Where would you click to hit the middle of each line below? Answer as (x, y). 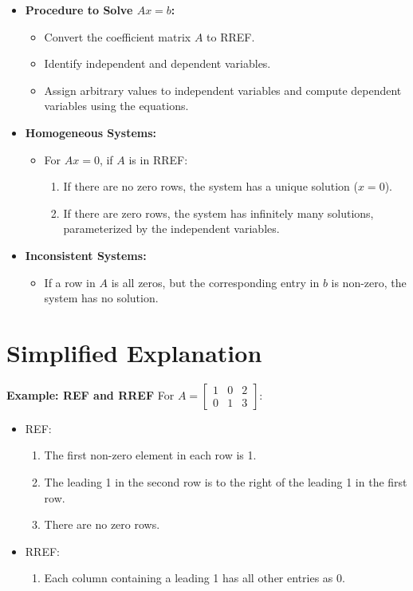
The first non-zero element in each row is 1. (150, 455)
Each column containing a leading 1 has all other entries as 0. (195, 578)
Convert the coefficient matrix (118, 36)
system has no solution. (101, 298)
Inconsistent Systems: (86, 255)
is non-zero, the (369, 282)
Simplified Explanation (134, 352)
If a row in (70, 282)
